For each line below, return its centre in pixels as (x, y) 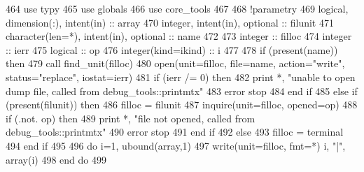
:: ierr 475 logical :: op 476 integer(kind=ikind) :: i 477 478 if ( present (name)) (172, 49)
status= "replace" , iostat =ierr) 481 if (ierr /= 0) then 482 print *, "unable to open (181, 77)
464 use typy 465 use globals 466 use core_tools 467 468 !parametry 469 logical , (177, 8)
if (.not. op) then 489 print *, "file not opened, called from (131, 118)
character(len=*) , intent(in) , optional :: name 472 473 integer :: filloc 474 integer (179, 36)
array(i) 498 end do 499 (56, 159)
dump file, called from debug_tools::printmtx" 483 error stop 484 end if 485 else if (182, 91)
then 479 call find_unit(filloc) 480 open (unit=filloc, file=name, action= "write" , (175, 63)
